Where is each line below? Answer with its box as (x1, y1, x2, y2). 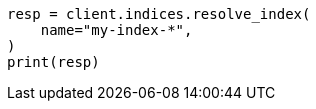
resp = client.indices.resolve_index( (7, 6, 311, 22)
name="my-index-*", (40, 22, 193, 38)
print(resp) (7, 54, 100, 70)
